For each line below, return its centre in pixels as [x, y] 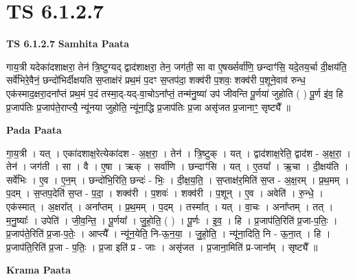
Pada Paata [34, 130]
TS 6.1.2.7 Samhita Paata [68, 44]
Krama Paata [38, 270]
